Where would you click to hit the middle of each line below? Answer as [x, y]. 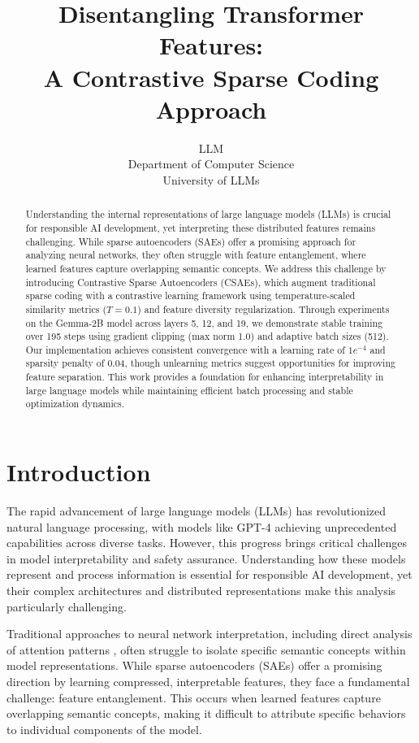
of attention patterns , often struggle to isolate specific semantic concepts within [206, 649]
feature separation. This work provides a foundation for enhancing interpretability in [205, 377]
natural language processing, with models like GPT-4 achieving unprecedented [202, 526]
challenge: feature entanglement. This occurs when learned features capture [194, 697]
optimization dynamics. [75, 404]
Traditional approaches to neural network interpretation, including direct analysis [209, 634]
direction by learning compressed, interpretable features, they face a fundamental [208, 681]
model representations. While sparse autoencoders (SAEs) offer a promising [194, 665]
